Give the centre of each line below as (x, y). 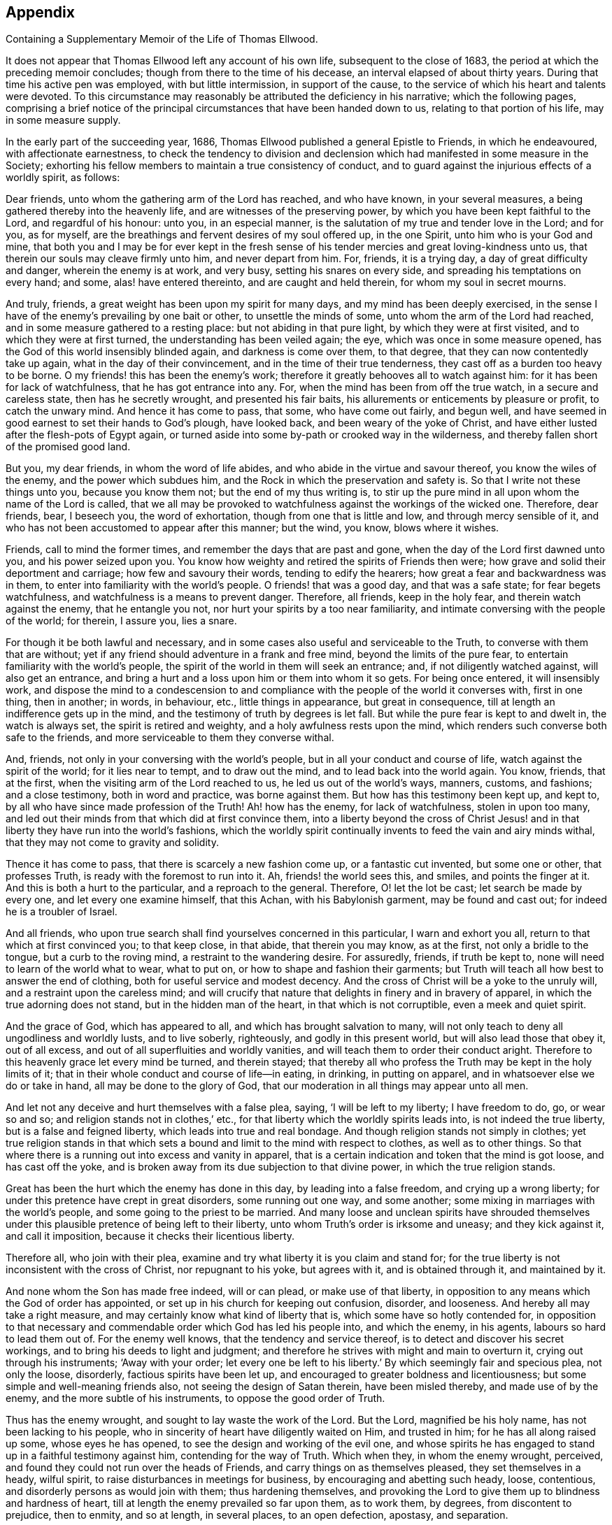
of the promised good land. (68, 447)
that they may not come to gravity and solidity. (112, 843)
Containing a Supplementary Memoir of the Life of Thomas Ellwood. (162, 39)
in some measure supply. (63, 120)
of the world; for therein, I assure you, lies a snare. (121, 621)
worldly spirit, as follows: (63, 178)
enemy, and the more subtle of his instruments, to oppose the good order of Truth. (195, 1398)
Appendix (40, 12)
